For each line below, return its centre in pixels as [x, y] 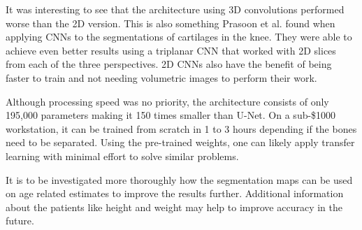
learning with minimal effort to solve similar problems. [122, 156]
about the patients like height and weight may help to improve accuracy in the [174, 207]
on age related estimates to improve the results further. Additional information [175, 193]
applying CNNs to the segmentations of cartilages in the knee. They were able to [179, 37]
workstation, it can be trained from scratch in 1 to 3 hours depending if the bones [181, 128]
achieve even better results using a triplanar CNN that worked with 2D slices [171, 50]
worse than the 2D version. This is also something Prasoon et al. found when [171, 23]
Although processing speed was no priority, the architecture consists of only [167, 101]
